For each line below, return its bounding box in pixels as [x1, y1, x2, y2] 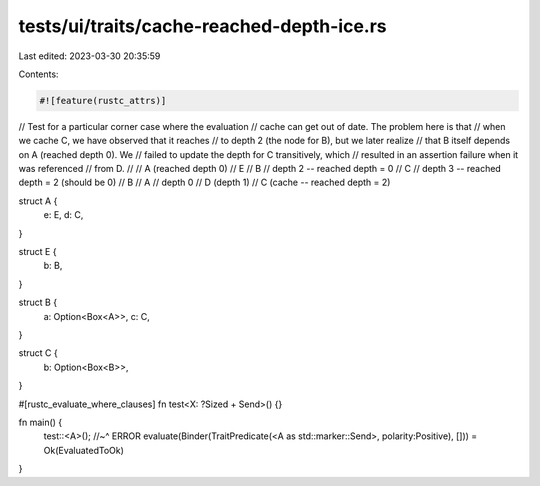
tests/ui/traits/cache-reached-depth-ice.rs [18, 15, 387, 37]
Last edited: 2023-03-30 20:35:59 [18, 50, 161, 62]
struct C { [18, 347, 59, 359]
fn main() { [18, 416, 63, 428]
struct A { [18, 195, 58, 207]
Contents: [18, 68, 59, 80]
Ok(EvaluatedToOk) [43, 444, 125, 456]
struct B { [18, 296, 58, 309]
